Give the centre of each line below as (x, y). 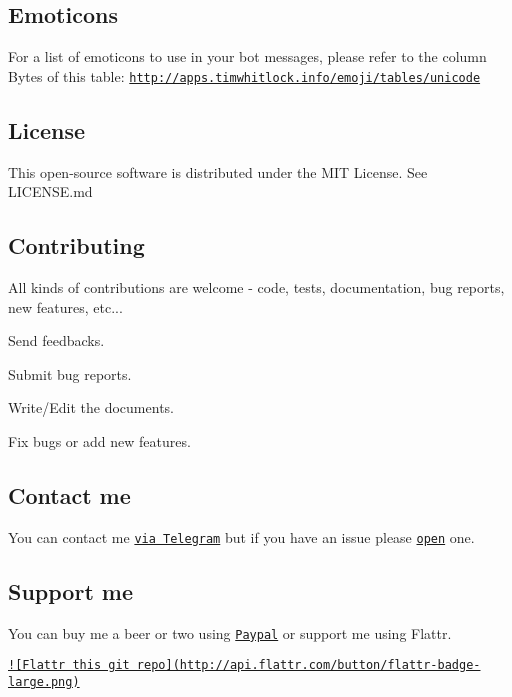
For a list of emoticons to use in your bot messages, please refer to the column (247, 56)
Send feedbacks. (56, 340)
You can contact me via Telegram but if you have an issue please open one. (241, 536)
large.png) (44, 681)
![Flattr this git (69, 665)
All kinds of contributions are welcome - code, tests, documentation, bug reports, (256, 287)
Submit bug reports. (70, 373)
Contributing (76, 245)
